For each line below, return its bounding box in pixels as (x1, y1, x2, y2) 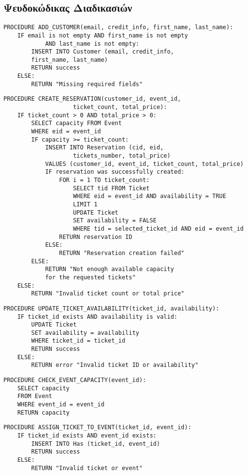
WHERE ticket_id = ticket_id (31, 337, 125, 345)
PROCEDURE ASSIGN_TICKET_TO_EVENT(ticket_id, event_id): (3, 424, 192, 431)
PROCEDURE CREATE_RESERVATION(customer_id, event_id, (3, 95, 181, 103)
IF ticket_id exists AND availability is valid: (17, 313, 177, 320)
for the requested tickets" (45, 273, 136, 281)
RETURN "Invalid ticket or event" (31, 464, 143, 472)
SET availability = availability (31, 329, 140, 336)
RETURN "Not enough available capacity (45, 266, 174, 273)
